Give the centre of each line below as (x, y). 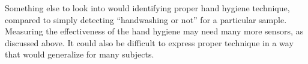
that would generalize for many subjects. (80, 54)
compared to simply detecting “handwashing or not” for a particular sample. (146, 19)
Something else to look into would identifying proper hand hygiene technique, (147, 8)
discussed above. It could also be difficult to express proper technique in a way (149, 42)
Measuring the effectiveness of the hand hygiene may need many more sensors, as (154, 31)
